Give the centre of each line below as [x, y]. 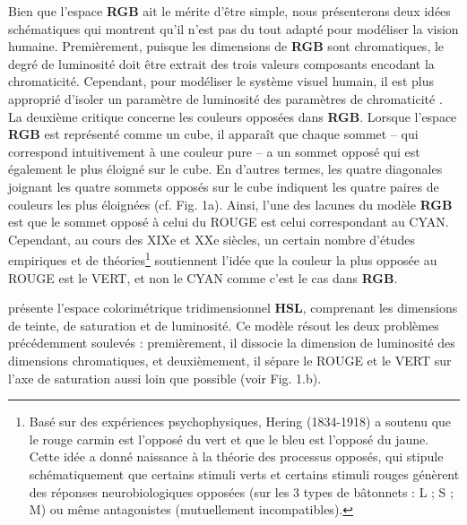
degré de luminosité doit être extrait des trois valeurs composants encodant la [221, 63]
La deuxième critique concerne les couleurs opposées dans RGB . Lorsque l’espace [233, 116]
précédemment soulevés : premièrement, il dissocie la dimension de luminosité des [232, 343]
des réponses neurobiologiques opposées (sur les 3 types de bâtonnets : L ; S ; [241, 491]
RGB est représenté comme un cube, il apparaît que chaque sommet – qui [213, 134]
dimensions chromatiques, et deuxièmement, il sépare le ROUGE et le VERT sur [230, 360]
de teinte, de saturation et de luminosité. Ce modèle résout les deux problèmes [224, 325]
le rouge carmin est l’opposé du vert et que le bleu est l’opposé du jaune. [229, 439]
